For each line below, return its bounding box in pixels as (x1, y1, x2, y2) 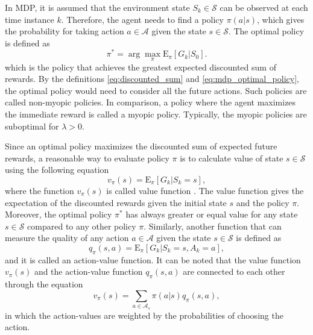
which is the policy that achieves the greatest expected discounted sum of (5, 60, 276, 73)
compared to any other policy (27, 219, 136, 232)
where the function (5, 184, 74, 197)
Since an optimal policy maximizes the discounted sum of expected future (5, 140, 277, 152)
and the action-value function (34, 265, 143, 278)
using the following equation (5, 163, 109, 176)
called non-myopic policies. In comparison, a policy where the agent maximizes (5, 96, 296, 108)
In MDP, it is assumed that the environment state (5, 1, 190, 13)
